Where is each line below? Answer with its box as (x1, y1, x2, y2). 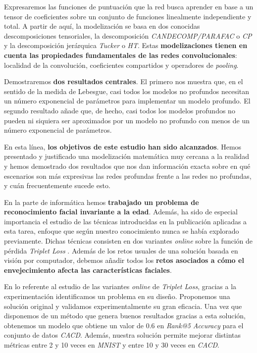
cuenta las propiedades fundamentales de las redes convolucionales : (4, 50, 237, 60)
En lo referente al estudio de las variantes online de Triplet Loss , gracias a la (4, 281, 237, 292)
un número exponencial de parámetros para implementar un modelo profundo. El (4, 96, 251, 106)
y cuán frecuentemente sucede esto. (4, 180, 110, 191)
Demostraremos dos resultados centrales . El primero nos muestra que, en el (4, 76, 243, 87)
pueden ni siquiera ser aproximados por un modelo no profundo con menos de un (4, 115, 250, 125)
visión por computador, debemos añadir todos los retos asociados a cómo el (4, 255, 244, 265)
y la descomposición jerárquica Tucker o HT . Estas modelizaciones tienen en (4, 40, 248, 50)
